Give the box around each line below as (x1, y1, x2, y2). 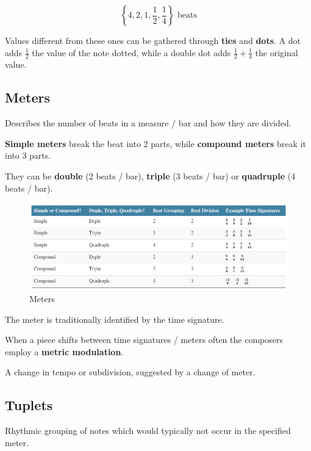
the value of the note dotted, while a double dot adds (32, 46, 231, 59)
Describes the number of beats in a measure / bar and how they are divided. (5, 117, 291, 129)
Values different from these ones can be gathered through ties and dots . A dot (5, 34, 301, 46)
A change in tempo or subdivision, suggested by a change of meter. (5, 366, 256, 378)
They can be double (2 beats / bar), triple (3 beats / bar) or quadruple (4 (5, 170, 296, 182)
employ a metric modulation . (5, 345, 124, 358)
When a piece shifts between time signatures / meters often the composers (5, 333, 283, 346)
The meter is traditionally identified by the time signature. (5, 312, 224, 325)
